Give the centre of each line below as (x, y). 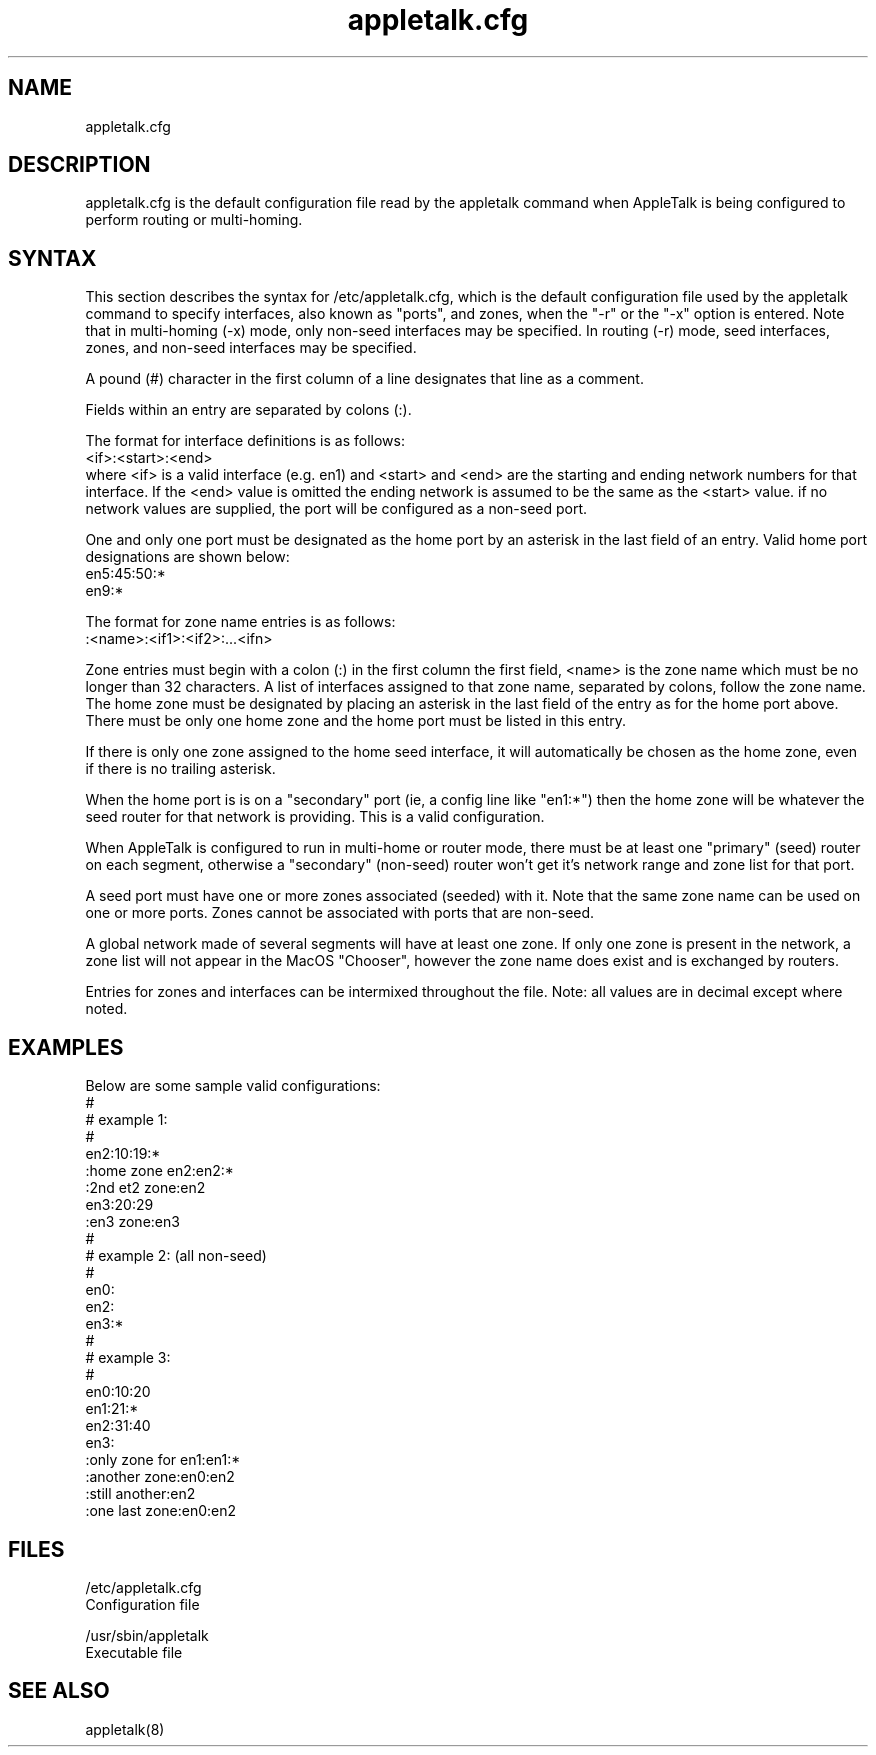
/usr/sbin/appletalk (147, 1635)
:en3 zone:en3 (132, 1222)
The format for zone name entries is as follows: (240, 622)
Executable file (134, 1652)
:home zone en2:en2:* (159, 1171)
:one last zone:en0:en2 (161, 1511)
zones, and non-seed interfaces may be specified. (251, 348)
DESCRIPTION (79, 165)
